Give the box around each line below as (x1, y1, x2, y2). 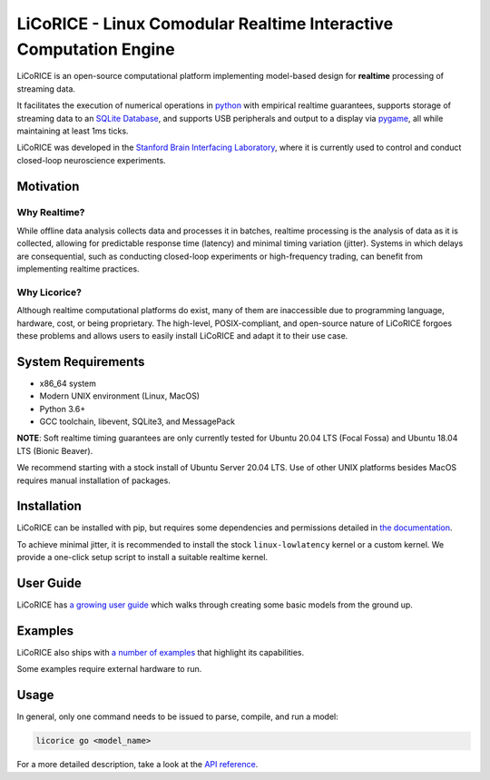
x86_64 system (39, 378, 97, 389)
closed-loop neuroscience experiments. (16, 154, 167, 165)
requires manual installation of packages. (16, 475, 171, 486)
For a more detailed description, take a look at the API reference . (16, 759, 259, 770)
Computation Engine (16, 39, 176, 59)
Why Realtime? (16, 206, 85, 219)
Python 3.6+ (39, 403, 86, 414)
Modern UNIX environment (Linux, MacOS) (39, 390, 200, 401)
